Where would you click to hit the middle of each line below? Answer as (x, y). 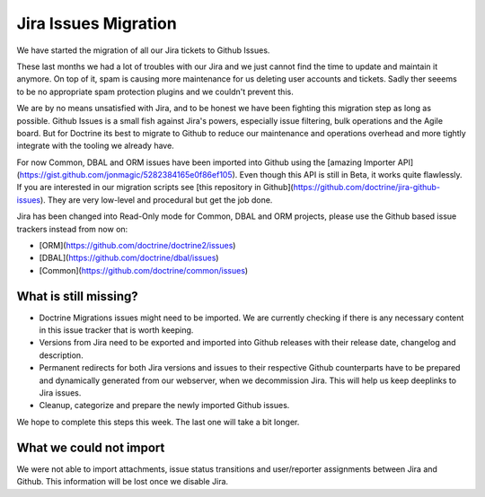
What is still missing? (77, 296)
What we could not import (91, 447)
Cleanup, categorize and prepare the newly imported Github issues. (164, 405)
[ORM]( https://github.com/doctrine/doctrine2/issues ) (137, 246)
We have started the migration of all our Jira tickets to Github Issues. (143, 50)
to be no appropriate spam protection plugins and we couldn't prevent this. (155, 92)
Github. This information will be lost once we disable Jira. (123, 482)
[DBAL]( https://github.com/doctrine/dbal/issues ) (129, 258)
